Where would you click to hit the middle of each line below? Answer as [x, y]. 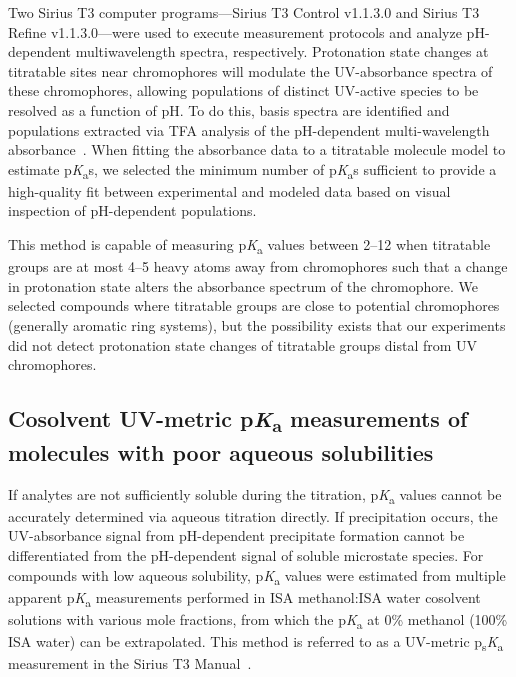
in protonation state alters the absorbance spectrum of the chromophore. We [243, 285]
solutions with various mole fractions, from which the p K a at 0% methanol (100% [258, 620]
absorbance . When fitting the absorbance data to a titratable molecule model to [257, 149]
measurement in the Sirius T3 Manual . [130, 663]
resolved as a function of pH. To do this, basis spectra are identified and [229, 109]
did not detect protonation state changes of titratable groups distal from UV [243, 344]
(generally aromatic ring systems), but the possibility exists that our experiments [257, 324]
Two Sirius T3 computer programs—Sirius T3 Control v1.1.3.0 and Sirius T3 [244, 12]
